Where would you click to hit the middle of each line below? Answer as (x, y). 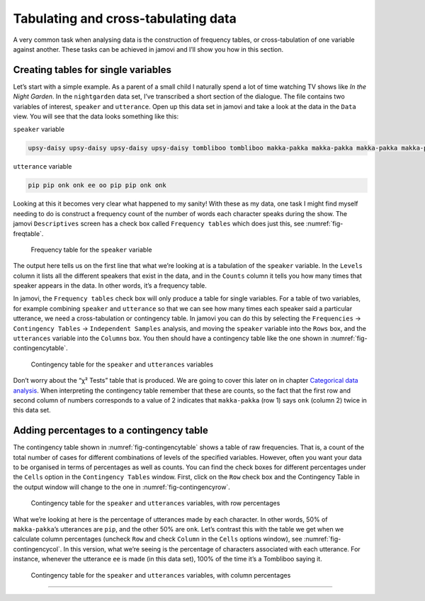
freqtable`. (28, 233)
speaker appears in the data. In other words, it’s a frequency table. (110, 286)
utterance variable (42, 167)
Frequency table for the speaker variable (91, 249)
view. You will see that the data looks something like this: (96, 116)
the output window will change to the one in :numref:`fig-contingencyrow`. (121, 487)
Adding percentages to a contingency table (111, 431)
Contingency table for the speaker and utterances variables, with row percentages (155, 503)
